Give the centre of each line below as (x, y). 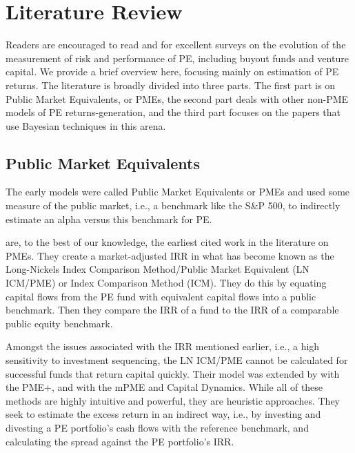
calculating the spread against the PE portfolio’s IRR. (120, 441)
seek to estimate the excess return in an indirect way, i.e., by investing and (163, 414)
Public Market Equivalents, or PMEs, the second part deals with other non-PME (177, 98)
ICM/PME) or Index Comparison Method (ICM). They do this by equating (166, 283)
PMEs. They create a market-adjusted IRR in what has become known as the (170, 255)
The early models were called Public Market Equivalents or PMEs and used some (178, 192)
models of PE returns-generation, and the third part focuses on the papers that (173, 112)
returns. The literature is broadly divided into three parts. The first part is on (170, 85)
